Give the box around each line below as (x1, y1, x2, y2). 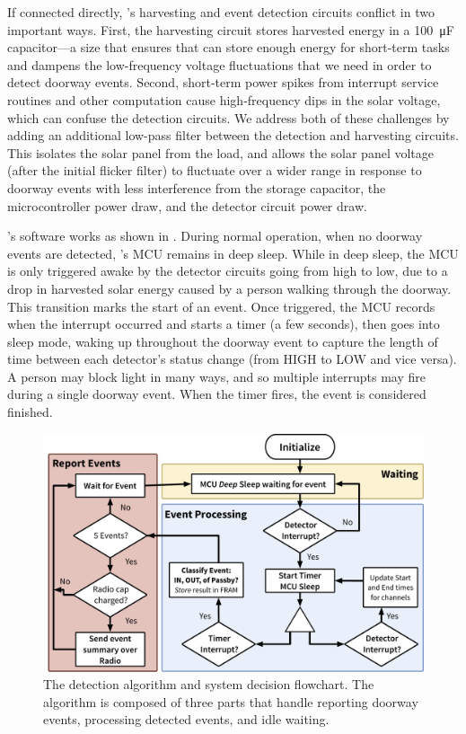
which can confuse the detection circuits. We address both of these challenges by (7, 108, 450, 127)
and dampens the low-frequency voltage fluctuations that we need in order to (7, 55, 432, 74)
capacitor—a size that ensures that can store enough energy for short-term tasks (7, 38, 450, 57)
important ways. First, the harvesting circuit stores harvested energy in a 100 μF (7, 20, 454, 39)
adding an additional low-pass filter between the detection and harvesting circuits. (7, 126, 459, 145)
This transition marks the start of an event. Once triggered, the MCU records (7, 296, 435, 315)
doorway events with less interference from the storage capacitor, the (7, 178, 386, 197)
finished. (7, 402, 53, 421)
